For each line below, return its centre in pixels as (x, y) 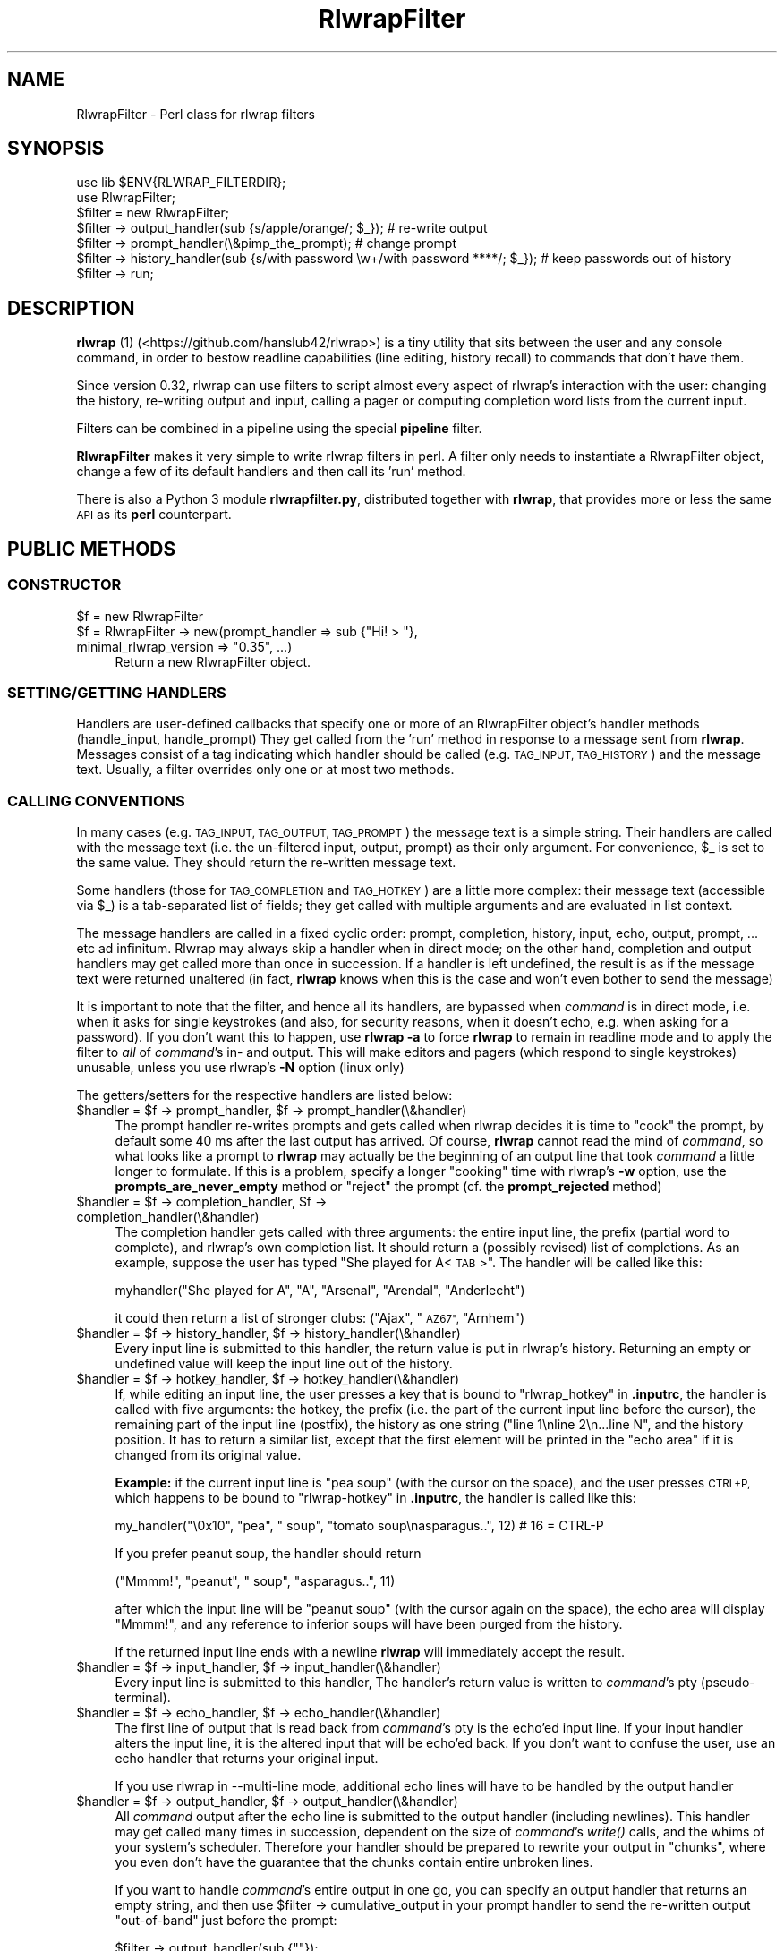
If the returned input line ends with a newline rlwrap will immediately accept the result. (370, 1652)
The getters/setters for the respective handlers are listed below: (264, 1095)
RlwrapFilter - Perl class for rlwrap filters (196, 114)
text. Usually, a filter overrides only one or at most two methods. (265, 770)
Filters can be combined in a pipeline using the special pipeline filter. (279, 429)
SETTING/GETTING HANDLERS (117, 692)
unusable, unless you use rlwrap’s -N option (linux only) (240, 1067)
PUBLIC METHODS (92, 549)
